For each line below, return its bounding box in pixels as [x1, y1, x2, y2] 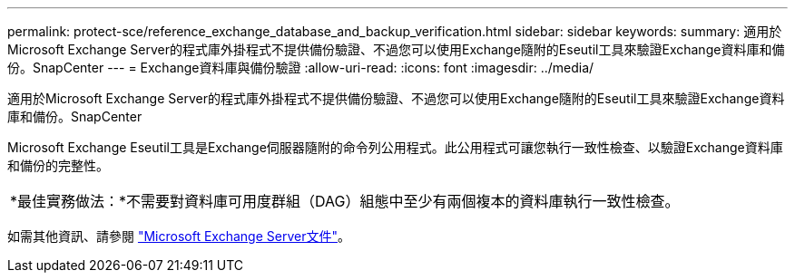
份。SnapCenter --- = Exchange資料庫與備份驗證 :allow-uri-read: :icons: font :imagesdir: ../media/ [7, 60, 594, 75]
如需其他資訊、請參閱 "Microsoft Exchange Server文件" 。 [7, 228, 350, 244]
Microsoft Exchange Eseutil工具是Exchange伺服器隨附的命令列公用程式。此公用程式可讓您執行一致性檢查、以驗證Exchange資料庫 [7, 140, 783, 155]
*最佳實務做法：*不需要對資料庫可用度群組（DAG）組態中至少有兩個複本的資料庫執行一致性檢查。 [10, 192, 680, 210]
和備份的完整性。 [7, 158, 109, 173]
